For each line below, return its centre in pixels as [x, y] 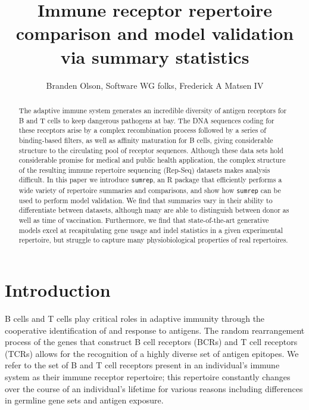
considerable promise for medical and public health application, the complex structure [152, 160]
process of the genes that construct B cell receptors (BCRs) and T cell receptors [151, 342]
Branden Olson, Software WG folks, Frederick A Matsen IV [155, 85]
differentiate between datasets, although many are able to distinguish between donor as [154, 210]
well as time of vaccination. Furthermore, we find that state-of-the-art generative [144, 220]
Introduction [58, 290]
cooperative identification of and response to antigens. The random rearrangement [155, 330]
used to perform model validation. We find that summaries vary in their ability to [146, 200]
